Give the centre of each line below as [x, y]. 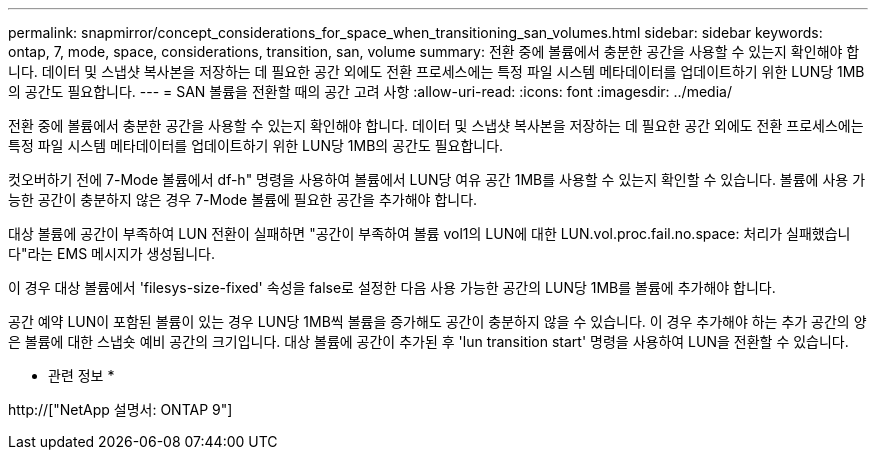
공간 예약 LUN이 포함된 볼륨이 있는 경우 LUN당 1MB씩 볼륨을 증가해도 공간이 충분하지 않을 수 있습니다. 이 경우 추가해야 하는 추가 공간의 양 [437, 321]
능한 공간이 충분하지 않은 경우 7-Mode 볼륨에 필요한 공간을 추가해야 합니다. [243, 199]
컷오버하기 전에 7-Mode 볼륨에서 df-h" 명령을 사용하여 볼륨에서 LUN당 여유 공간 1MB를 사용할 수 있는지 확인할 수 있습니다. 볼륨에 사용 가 [437, 179]
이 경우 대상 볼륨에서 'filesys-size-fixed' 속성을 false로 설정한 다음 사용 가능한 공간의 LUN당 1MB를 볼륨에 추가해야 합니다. [392, 287]
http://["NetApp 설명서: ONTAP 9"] [120, 409]
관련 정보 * [81, 375]
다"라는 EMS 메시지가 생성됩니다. [111, 253]
